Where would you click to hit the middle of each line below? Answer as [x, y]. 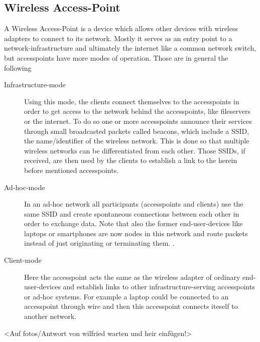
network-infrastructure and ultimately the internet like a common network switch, [130, 48]
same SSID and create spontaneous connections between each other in [132, 213]
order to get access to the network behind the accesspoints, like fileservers [137, 111]
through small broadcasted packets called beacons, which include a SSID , [137, 131]
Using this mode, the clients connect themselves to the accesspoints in [132, 101]
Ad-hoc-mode [25, 187]
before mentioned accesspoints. [72, 170]
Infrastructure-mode [35, 84]
